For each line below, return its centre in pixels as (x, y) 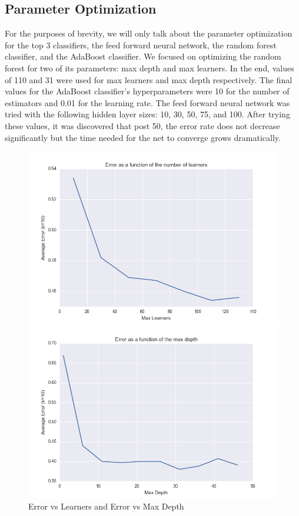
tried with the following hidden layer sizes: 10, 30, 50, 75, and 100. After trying (147, 114)
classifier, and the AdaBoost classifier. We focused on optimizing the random (143, 56)
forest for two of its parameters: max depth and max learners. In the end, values (149, 68)
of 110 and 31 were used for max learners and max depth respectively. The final (149, 79)
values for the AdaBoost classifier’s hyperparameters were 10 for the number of (147, 91)
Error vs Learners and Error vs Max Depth (106, 506)
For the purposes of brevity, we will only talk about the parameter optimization (149, 33)
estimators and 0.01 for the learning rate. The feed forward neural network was (147, 102)
